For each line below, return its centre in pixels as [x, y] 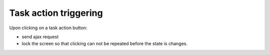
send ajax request [40, 37]
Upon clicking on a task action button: [48, 28]
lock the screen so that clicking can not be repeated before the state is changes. [104, 44]
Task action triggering [56, 13]
